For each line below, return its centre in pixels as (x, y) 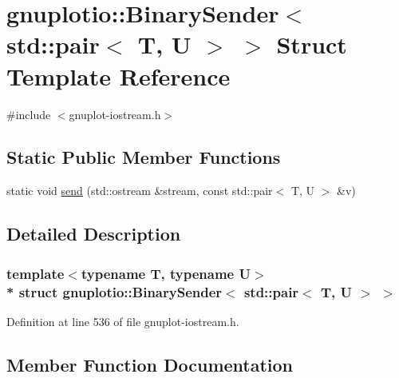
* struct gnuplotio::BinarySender (115, 291)
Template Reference (119, 76)
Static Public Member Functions (144, 157)
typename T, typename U (166, 273)
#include (29, 114)
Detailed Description (94, 234)
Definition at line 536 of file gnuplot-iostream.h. (123, 321)
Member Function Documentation (150, 364)
